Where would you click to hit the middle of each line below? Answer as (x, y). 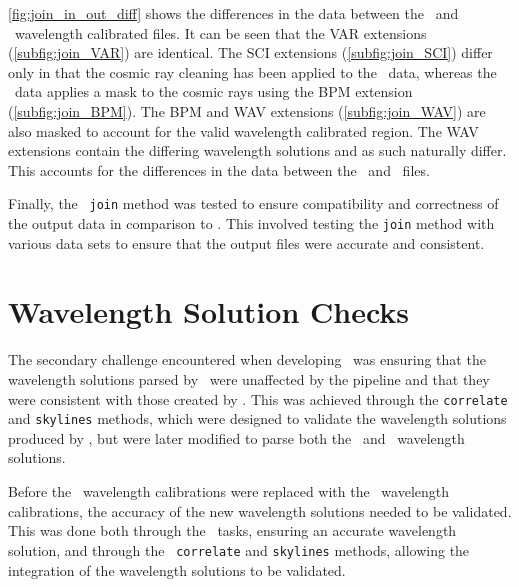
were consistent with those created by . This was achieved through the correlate (258, 398)
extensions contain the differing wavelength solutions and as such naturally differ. (257, 150)
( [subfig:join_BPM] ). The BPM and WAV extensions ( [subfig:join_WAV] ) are (247, 110)
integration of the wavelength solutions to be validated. (177, 569)
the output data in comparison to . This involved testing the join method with (251, 223)
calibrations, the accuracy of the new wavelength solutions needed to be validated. (260, 510)
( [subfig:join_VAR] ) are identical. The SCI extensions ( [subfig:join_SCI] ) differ (250, 52)
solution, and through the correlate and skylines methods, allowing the (239, 549)
